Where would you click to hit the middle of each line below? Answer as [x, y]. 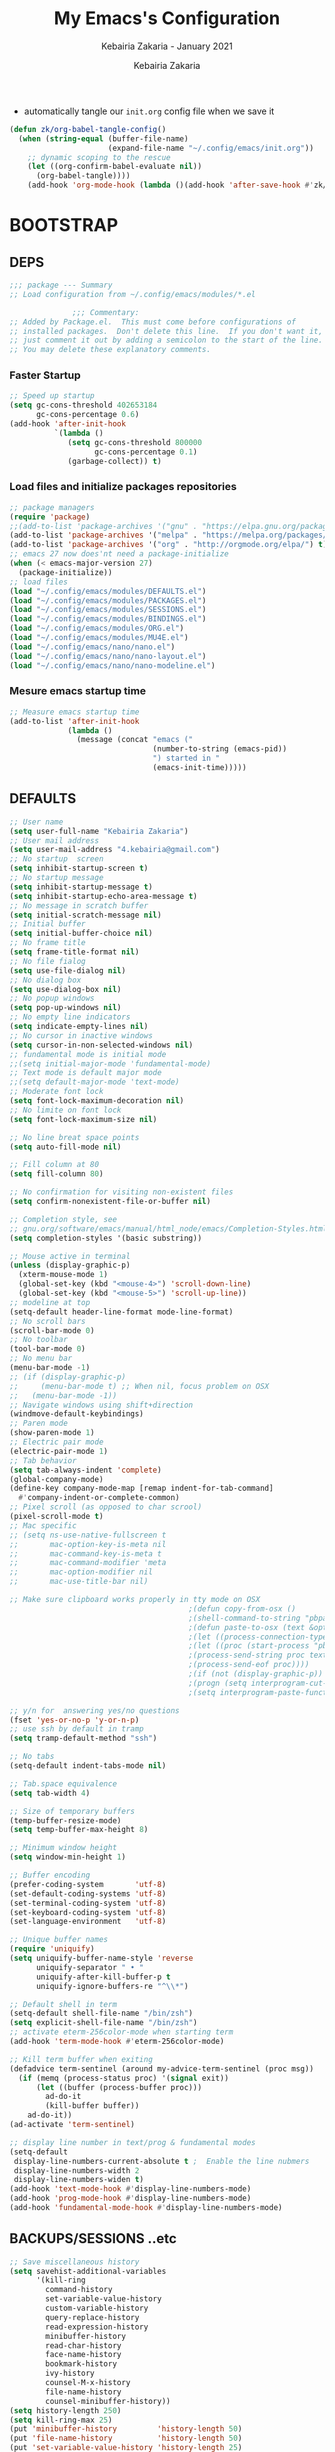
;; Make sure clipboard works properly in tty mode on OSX [135, 1600]
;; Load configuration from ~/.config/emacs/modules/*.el [132, 294]
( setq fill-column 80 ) [56, 1174]
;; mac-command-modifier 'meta [88, 1563]
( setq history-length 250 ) [65, 2410]
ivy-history [70, 2373]
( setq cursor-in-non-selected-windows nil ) [101, 1045]
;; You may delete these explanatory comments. [110, 350]
